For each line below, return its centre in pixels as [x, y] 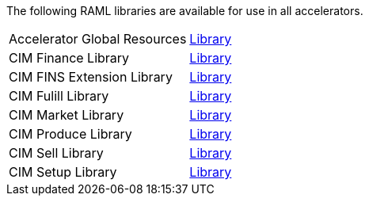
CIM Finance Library [69, 58]
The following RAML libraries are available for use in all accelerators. [185, 11]
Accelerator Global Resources [98, 39]
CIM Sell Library [56, 153]
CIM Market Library [67, 115]
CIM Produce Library [70, 134]
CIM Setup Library [63, 172]
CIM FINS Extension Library [91, 77]
